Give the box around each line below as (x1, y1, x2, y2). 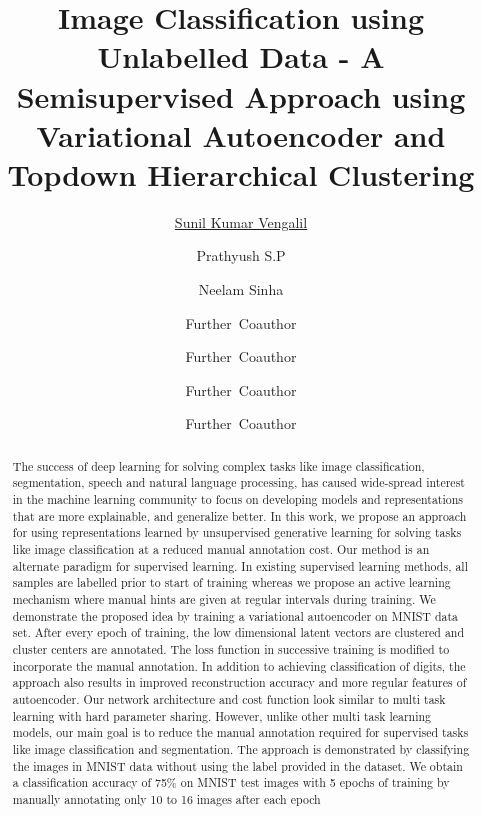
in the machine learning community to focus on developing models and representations (12, 491, 464, 508)
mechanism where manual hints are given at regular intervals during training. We (12, 591, 436, 608)
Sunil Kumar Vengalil (174, 211, 308, 232)
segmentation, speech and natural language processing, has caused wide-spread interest (12, 474, 465, 491)
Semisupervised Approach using (16, 75, 466, 116)
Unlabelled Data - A (97, 36, 385, 77)
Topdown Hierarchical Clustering (7, 153, 475, 194)
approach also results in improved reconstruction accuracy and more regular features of (12, 674, 467, 691)
